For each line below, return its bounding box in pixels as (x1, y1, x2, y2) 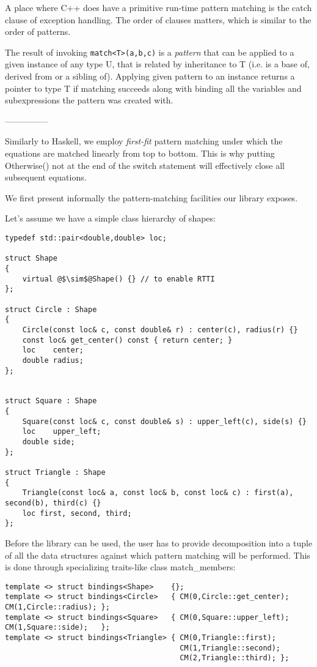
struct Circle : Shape (5, 305, 97, 314)
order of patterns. (5, 25, 71, 38)
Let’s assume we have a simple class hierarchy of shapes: (5, 212, 216, 225)
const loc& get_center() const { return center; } (22, 335, 233, 345)
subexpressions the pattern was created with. (5, 94, 173, 106)
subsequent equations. (5, 171, 87, 184)
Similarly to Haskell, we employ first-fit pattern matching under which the (5, 135, 283, 147)
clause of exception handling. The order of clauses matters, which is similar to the (5, 13, 312, 26)
